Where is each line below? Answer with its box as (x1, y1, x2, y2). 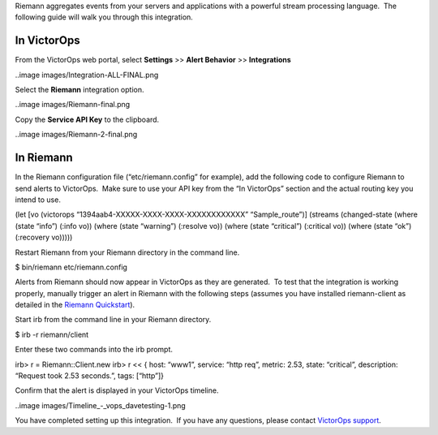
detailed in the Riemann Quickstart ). (15, 300, 135, 310)
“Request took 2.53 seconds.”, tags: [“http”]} (15, 371, 164, 381)
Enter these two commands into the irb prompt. (15, 345, 174, 355)
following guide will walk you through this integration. (15, 12, 194, 22)
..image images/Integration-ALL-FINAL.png (15, 70, 159, 80)
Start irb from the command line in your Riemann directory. (15, 315, 212, 325)
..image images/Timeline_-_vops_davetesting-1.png (15, 400, 186, 410)
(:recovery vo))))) (15, 232, 73, 243)
